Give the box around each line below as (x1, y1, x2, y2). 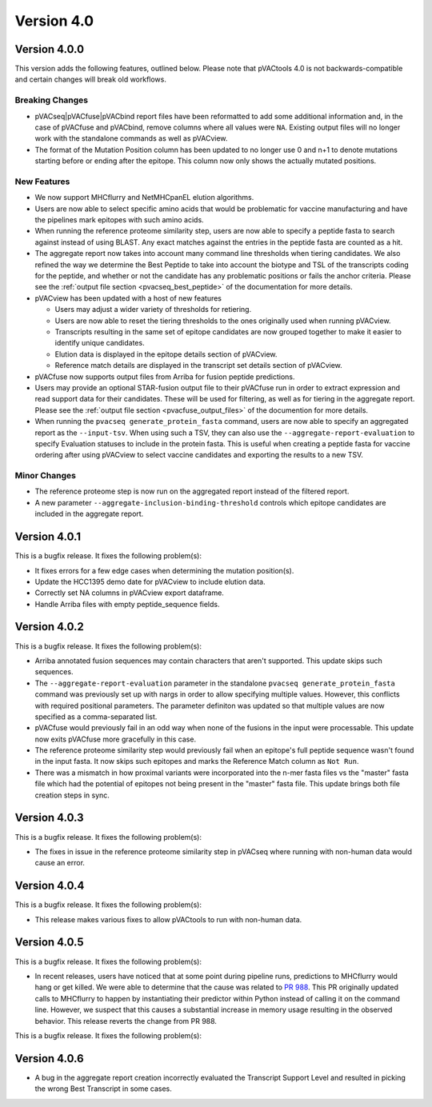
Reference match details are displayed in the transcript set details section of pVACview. (54, 361, 343, 370)
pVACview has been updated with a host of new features (34, 293, 222, 303)
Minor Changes (14, 470, 76, 482)
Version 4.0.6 (14, 1052, 84, 1065)
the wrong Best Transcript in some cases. (34, 1084, 172, 1093)
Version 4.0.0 (14, 42, 84, 56)
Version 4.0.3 (14, 811, 84, 825)
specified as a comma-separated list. (34, 712, 158, 721)
